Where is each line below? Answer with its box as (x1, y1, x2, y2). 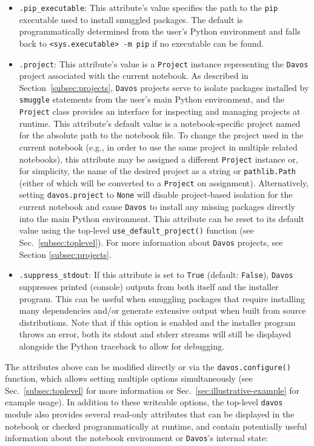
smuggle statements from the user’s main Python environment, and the (19, 93, 285, 106)
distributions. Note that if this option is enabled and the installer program (19, 316, 296, 328)
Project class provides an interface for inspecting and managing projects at (19, 105, 301, 118)
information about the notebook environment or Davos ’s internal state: (5, 431, 268, 444)
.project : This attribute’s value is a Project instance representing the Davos (19, 57, 309, 70)
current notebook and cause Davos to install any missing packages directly (19, 200, 295, 213)
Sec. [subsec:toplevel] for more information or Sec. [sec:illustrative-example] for (5, 383, 299, 396)
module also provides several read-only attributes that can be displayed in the (5, 408, 295, 420)
